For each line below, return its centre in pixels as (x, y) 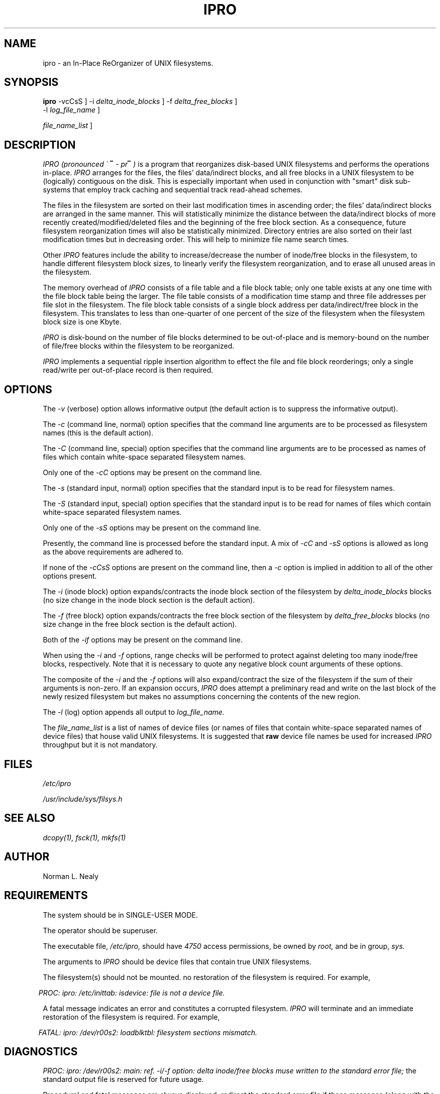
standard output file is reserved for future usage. (123, 1079)
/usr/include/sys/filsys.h (83, 799)
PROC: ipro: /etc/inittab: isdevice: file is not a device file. (132, 993)
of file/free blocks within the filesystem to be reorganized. (139, 346)
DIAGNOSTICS (41, 1051)
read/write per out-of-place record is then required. (128, 370)
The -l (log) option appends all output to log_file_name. (134, 712)
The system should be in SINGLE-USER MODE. (120, 915)
